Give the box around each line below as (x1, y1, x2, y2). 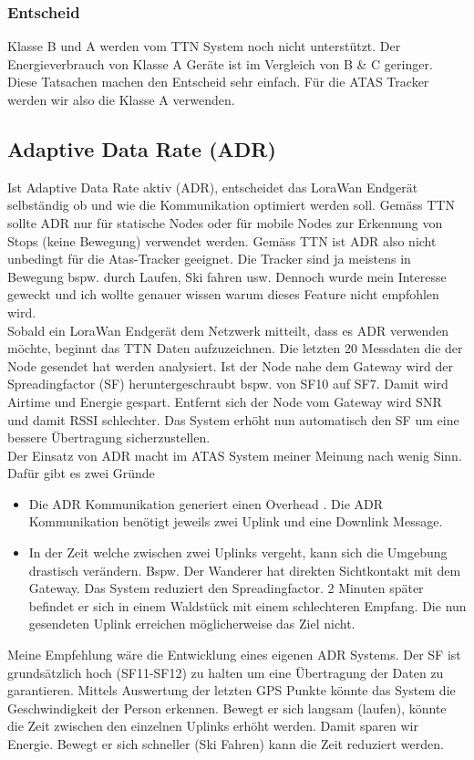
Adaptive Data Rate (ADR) (7, 134, 276, 162)
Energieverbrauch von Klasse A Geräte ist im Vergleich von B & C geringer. (7, 54, 433, 73)
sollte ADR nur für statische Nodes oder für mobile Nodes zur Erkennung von (7, 213, 443, 232)
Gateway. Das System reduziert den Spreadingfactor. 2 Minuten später (28, 578, 424, 598)
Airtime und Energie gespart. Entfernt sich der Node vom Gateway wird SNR (7, 391, 442, 411)
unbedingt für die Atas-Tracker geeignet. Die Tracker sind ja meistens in (7, 249, 411, 268)
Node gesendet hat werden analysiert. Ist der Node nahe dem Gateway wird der (7, 356, 453, 375)
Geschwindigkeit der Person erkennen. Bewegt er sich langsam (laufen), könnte (7, 698, 447, 717)
